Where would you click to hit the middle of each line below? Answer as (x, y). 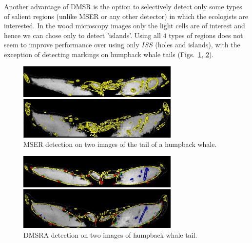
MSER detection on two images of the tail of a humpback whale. (120, 144)
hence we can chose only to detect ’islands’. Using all (82, 35)
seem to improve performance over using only (72, 45)
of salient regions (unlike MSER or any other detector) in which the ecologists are (126, 16)
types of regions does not (206, 35)
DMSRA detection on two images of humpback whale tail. (110, 234)
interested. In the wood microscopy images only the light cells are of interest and (125, 26)
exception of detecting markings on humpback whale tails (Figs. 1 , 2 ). (109, 54)
